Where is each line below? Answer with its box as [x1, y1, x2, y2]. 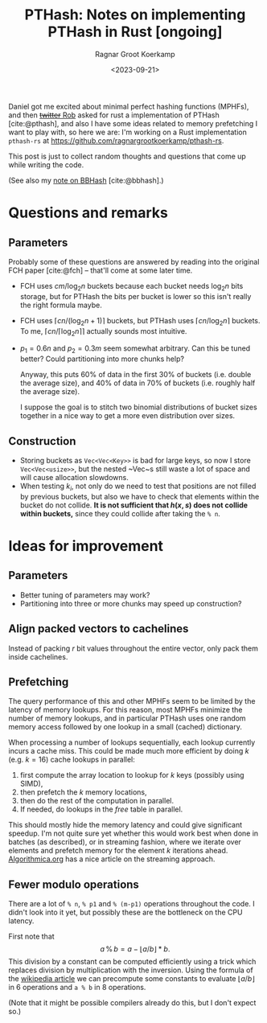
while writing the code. [8, 159, 84, 170]
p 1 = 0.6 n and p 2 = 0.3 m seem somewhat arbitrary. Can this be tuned [19, 343, 251, 355]
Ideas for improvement [8, 536, 163, 555]
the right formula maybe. [19, 300, 102, 310]
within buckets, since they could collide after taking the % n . [19, 508, 221, 518]
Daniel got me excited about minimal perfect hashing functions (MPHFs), [8, 101, 249, 111]
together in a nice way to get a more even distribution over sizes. [19, 411, 236, 421]
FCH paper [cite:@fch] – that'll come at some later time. [8, 265, 193, 275]
